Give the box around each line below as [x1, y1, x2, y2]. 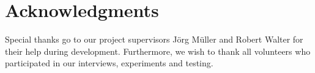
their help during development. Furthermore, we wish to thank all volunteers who [5, 44, 311, 57]
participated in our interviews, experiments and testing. [5, 57, 213, 69]
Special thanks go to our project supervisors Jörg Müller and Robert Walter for [5, 33, 303, 46]
